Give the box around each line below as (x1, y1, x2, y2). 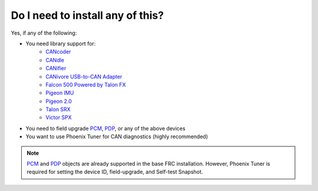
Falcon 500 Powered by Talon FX (45, 81, 126, 88)
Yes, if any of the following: (11, 29, 77, 36)
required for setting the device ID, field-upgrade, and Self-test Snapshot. (26, 168, 203, 176)
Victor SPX (45, 114, 72, 121)
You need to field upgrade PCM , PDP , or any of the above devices (25, 125, 185, 132)
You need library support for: (25, 40, 96, 47)
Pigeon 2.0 (45, 98, 72, 105)
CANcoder (45, 48, 71, 55)
